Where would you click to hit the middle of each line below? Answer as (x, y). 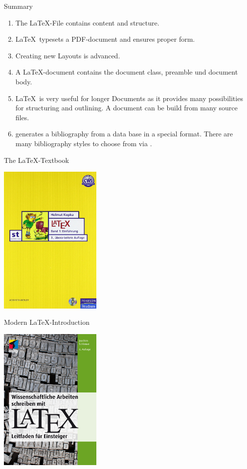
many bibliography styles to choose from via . (84, 143)
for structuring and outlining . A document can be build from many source (126, 108)
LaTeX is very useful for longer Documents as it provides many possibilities (129, 98)
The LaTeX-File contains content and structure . (87, 22)
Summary (18, 6)
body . (24, 81)
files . (22, 117)
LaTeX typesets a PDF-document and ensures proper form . (105, 39)
